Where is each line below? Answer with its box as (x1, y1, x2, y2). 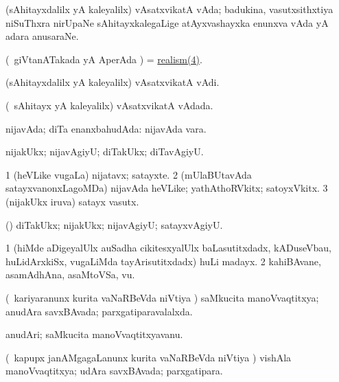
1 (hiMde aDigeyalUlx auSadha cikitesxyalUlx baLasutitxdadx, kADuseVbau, (5, 240, 331, 255)
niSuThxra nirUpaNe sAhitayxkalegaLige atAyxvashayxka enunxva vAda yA (5, 15, 329, 30)
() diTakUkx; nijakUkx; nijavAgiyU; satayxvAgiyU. (5, 217, 223, 232)
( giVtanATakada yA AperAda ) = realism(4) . (5, 52, 202, 66)
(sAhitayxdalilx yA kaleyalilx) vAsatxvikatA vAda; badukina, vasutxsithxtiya (5, 2, 334, 16)
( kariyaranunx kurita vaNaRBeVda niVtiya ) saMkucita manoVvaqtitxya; (5, 290, 319, 304)
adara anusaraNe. (5, 29, 79, 43)
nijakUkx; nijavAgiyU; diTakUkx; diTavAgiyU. (5, 144, 204, 159)
